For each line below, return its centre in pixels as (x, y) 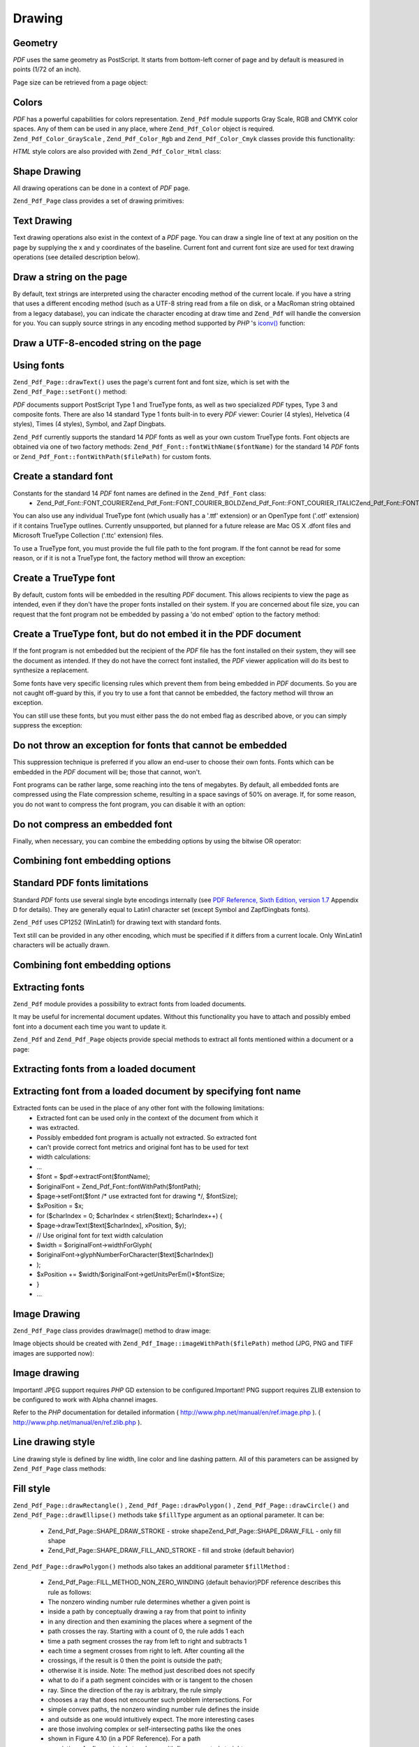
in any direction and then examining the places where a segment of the (150, 1621)
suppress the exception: (48, 725)
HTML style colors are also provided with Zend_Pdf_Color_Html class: (117, 151)
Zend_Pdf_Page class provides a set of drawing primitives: (98, 201)
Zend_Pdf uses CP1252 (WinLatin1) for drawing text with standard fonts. (117, 922)
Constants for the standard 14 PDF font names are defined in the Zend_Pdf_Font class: (140, 493)
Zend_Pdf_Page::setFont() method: (70, 392)
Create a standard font (63, 476)
